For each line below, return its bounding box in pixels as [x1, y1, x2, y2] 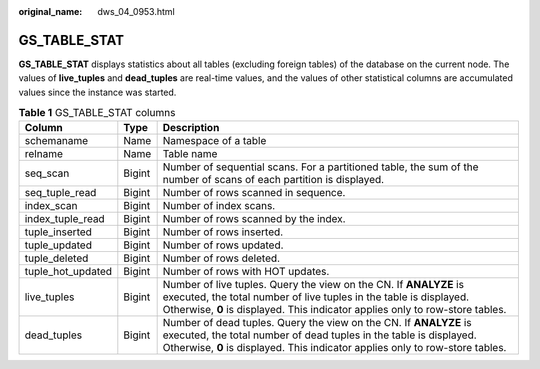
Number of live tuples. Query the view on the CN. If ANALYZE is [162, 278, 465, 292]
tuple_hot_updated [24, 265, 113, 279]
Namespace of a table [162, 134, 267, 148]
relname [24, 147, 64, 161]
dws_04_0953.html [97, 6, 175, 17]
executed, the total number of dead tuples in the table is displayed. [162, 328, 477, 342]
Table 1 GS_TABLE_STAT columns [18, 106, 176, 120]
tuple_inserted [24, 225, 92, 239]
